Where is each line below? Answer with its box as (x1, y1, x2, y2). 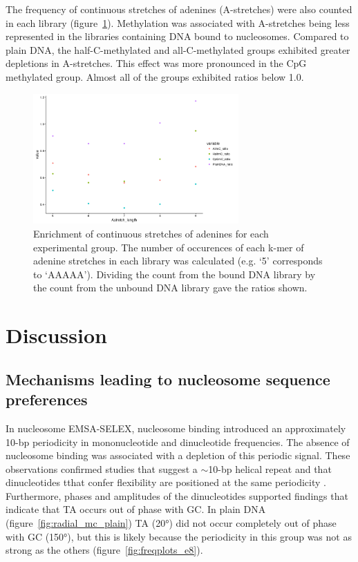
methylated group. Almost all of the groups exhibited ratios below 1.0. (6, 69, 304, 84)
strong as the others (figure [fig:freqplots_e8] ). (6, 543, 203, 557)
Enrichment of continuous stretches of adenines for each (33, 226, 269, 240)
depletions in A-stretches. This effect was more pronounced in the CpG (6, 56, 307, 70)
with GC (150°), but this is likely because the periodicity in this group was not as (6, 529, 352, 543)
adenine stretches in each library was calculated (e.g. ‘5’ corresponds (33, 253, 323, 268)
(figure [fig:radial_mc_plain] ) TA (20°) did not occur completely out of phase (6, 516, 337, 530)
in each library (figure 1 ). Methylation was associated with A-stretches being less (6, 15, 350, 30)
